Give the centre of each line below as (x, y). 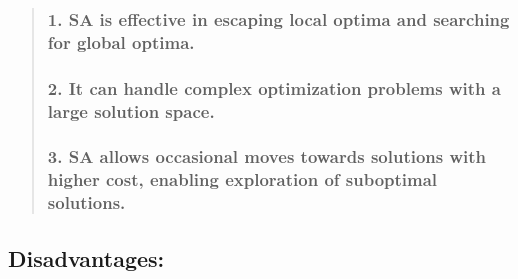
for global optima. (121, 41)
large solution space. (131, 110)
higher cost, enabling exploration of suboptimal (242, 179)
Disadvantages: (86, 257)
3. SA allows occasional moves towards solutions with (267, 156)
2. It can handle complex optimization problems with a (274, 87)
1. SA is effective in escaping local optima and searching (278, 18)
